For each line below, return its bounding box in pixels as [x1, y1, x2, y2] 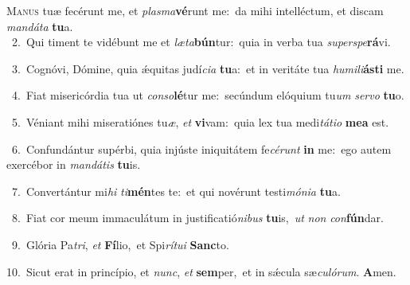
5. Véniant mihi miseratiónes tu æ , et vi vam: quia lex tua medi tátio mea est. [11, 113, 389, 130]
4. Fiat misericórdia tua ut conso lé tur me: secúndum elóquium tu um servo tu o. [11, 87, 404, 103]
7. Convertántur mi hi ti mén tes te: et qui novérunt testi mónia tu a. [11, 182, 341, 199]
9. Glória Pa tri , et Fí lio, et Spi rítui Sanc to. [11, 236, 229, 252]
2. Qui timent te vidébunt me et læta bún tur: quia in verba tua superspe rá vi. [11, 33, 391, 50]
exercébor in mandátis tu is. [6, 156, 141, 173]
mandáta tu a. [6, 18, 73, 34]
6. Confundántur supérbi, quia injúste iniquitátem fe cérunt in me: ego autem [11, 140, 392, 157]
